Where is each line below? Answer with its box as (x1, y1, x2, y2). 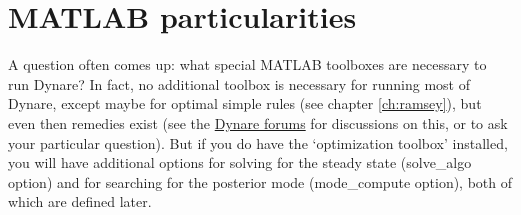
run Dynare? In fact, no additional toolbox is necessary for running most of (8, 73, 470, 94)
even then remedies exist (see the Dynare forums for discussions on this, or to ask (8, 112, 508, 133)
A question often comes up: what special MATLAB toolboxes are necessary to (8, 54, 487, 75)
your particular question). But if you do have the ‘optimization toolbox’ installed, (8, 132, 508, 153)
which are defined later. (8, 191, 152, 212)
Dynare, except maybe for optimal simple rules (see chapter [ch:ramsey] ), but (8, 93, 482, 114)
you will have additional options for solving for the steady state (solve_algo (8, 152, 472, 173)
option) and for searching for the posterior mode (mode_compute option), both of (8, 171, 513, 192)
